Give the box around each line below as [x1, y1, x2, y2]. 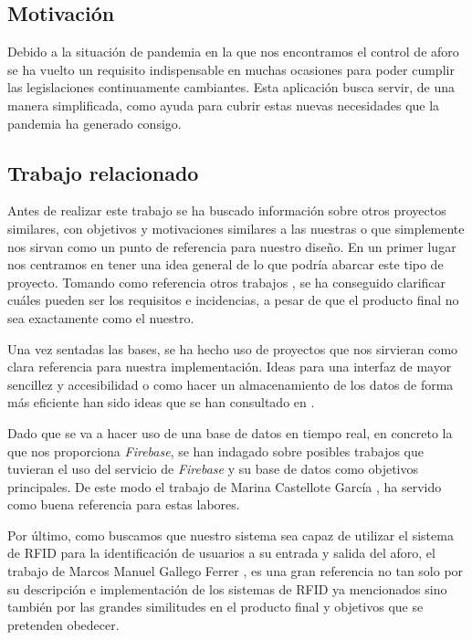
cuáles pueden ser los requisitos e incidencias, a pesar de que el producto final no [7, 290, 459, 310]
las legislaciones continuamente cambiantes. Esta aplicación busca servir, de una [7, 78, 455, 97]
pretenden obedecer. [7, 614, 120, 634]
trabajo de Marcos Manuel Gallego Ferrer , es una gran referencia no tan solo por [7, 561, 464, 581]
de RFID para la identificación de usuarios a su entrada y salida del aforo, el [7, 543, 435, 562]
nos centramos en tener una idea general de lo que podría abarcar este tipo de [7, 255, 444, 274]
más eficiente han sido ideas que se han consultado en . [7, 393, 315, 412]
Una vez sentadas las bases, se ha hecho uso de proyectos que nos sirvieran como [7, 339, 458, 358]
